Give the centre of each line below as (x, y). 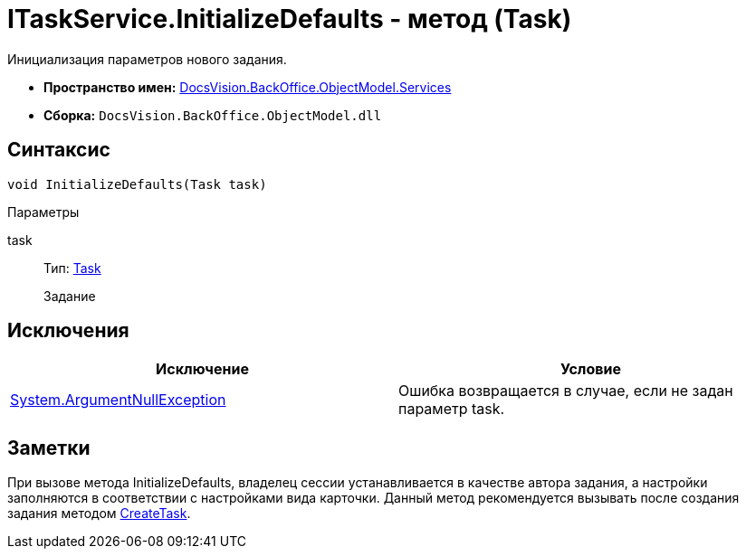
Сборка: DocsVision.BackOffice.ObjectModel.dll (213, 115)
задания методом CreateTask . (99, 514)
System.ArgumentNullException (118, 400)
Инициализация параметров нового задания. (147, 59)
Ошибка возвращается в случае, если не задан (566, 391)
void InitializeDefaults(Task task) (137, 184)
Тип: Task (72, 268)
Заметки (49, 448)
